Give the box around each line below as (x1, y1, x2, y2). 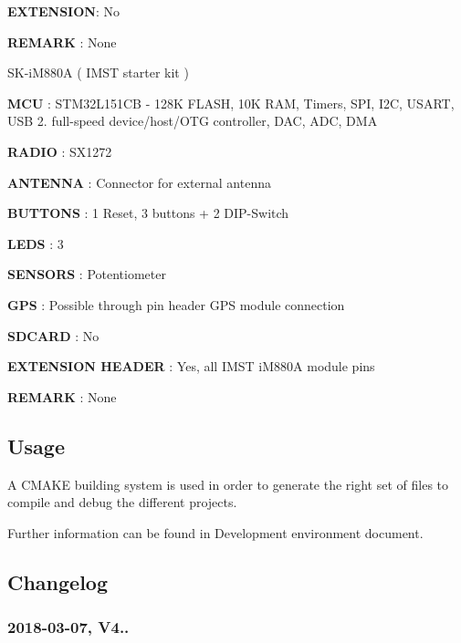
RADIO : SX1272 (7, 141, 112, 161)
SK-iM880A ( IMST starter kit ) (7, 63, 189, 82)
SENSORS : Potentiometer (7, 264, 166, 284)
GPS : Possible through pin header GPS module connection (7, 295, 345, 314)
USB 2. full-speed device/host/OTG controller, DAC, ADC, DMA (7, 111, 378, 130)
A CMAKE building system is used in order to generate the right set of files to (7, 474, 449, 493)
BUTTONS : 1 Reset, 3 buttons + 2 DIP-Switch (7, 203, 289, 223)
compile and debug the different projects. (7, 493, 237, 512)
